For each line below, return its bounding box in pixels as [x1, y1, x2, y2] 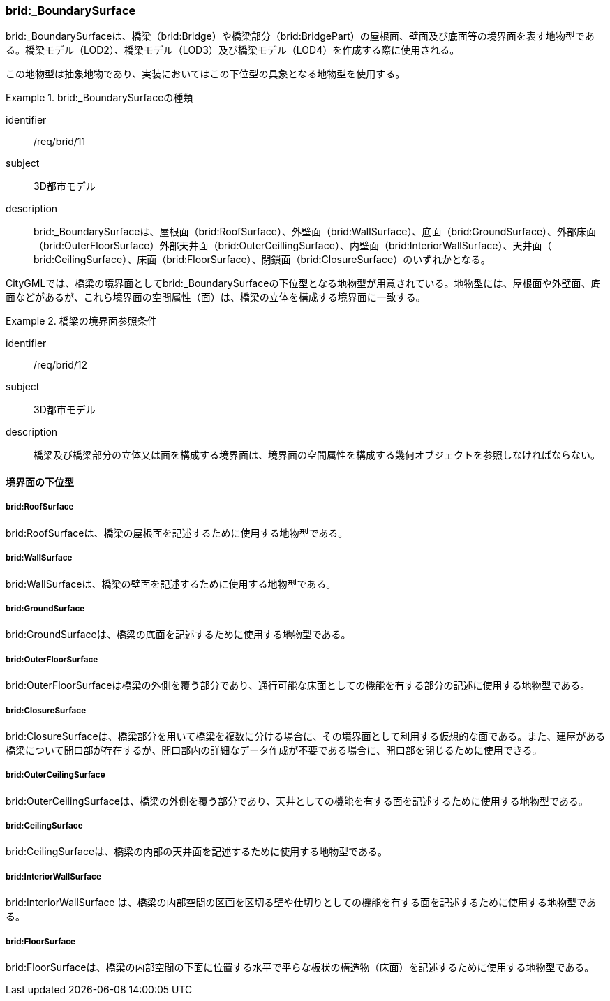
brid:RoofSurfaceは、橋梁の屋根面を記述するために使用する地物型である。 [6, 526, 348, 539]
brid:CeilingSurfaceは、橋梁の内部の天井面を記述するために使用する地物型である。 [6, 845, 387, 858]
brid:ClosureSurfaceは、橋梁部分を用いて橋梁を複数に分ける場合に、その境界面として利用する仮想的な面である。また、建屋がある [6, 729, 606, 742]
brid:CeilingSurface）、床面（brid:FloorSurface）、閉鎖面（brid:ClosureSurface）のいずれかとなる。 [34, 253, 491, 266]
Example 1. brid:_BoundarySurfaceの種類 [6, 91, 193, 104]
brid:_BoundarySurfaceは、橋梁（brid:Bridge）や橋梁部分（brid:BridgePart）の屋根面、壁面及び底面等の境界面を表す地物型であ [6, 30, 595, 43]
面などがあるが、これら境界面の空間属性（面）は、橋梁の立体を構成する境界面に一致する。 [6, 291, 426, 304]
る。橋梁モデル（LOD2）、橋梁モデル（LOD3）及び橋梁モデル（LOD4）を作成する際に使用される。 [6, 44, 460, 57]
